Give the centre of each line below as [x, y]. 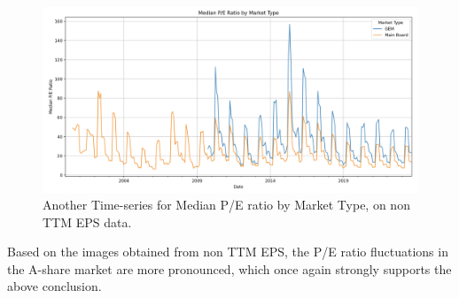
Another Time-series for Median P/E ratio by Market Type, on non [226, 205]
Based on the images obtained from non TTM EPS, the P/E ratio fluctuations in [228, 252]
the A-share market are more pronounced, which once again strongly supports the [229, 268]
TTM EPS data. [87, 222]
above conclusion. [54, 286]
